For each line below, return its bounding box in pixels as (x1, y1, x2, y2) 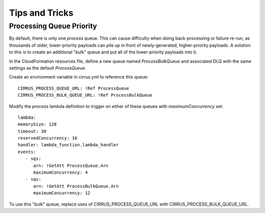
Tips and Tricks (9, 7, 74, 18)
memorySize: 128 (18, 122, 57, 127)
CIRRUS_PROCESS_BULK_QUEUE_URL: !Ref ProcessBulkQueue (18, 92, 153, 98)
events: (18, 149, 36, 155)
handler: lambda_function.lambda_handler (18, 142, 119, 148)
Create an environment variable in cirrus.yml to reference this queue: (9, 74, 149, 80)
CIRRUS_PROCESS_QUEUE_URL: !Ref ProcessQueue (18, 85, 130, 91)
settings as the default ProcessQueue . (9, 65, 87, 71)
